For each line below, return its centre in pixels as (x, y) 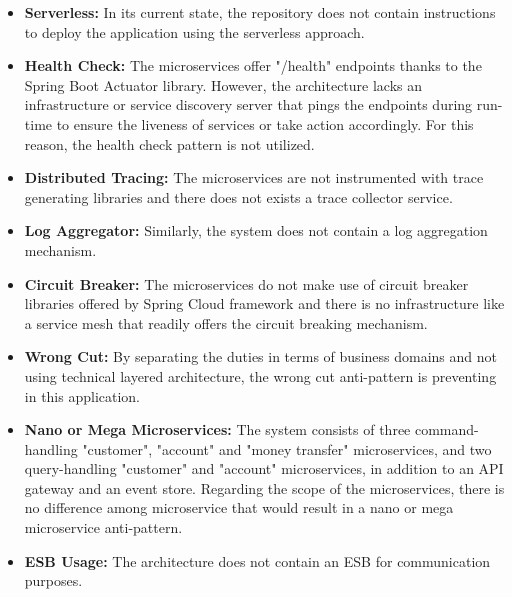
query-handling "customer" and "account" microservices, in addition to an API (264, 468)
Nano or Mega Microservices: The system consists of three (217, 429)
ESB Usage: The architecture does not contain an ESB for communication (257, 560)
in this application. (82, 395)
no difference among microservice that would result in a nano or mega (239, 507)
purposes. (53, 580)
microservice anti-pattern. (103, 527)
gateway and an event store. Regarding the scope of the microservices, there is (264, 487)
